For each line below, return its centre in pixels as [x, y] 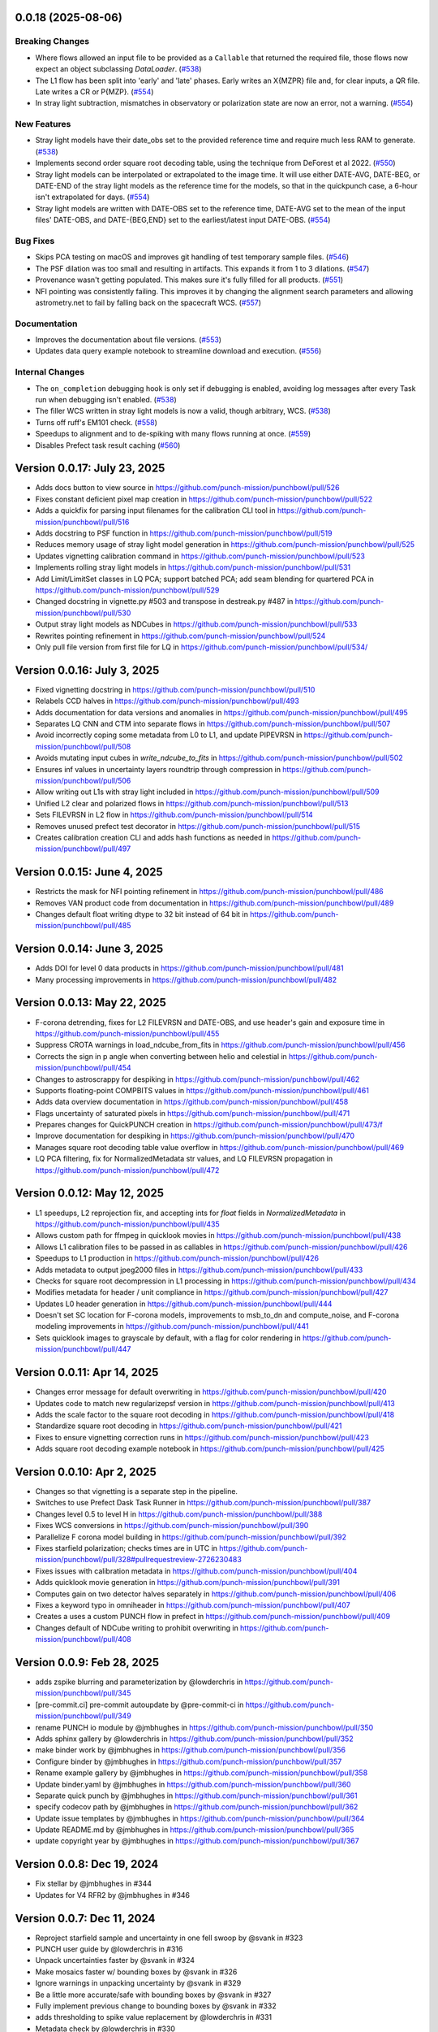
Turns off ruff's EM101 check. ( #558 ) [97, 422]
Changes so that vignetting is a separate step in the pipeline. [137, 1491]
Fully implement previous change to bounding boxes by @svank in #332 [156, 2006]
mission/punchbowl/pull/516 [82, 522]
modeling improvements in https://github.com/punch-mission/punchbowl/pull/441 [172, 1326]
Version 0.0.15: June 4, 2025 [89, 873]
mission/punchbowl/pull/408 [83, 1639]
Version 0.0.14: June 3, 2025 [89, 949]
